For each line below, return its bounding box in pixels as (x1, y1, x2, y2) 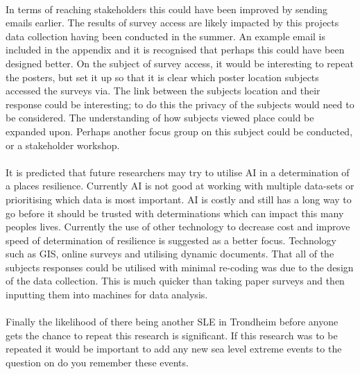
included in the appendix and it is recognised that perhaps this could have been (6, 42, 345, 57)
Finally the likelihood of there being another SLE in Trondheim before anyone (6, 314, 338, 329)
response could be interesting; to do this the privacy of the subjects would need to (6, 96, 354, 111)
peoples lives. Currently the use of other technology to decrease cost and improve (6, 219, 350, 234)
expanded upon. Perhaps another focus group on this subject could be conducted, (6, 124, 353, 138)
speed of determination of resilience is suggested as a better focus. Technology (6, 232, 337, 247)
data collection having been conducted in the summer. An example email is (6, 28, 326, 43)
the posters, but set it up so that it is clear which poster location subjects (6, 69, 319, 84)
